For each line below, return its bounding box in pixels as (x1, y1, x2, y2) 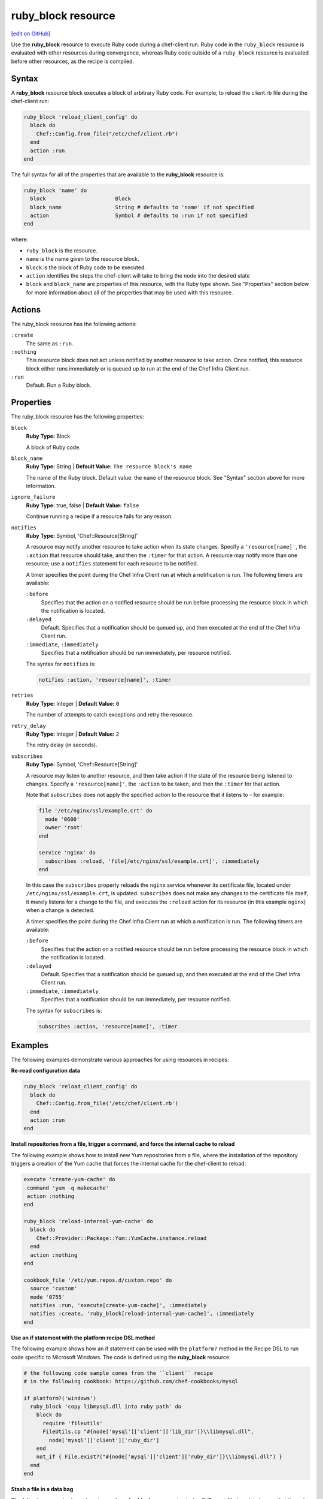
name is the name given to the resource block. (26, 255, 139, 263)
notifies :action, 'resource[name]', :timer (38, 676, 172, 683)
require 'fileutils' (42, 1420, 103, 1426)
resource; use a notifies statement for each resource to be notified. (26, 560, 199, 567)
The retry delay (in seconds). (26, 741, 98, 749)
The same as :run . (26, 339, 74, 347)
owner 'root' (45, 824, 83, 831)
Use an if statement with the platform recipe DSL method (11, 1334, 156, 1341)
